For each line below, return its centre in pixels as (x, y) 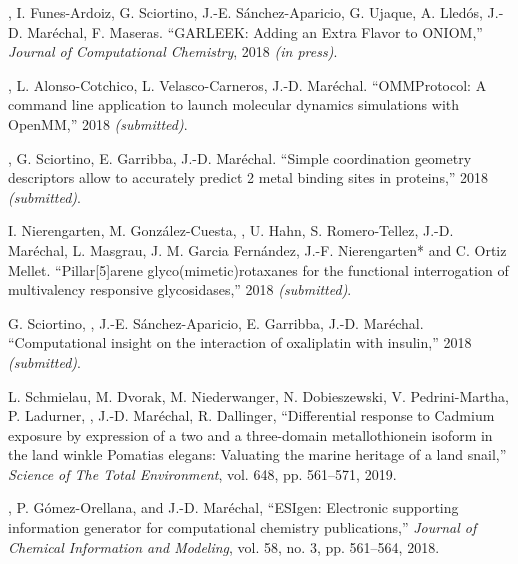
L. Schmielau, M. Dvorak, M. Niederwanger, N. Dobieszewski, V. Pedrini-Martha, (258, 395)
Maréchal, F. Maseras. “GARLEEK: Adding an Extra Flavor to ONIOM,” (255, 31)
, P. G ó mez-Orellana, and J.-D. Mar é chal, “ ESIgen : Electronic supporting (233, 507)
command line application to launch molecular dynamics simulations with (234, 104)
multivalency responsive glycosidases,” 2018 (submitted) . (180, 289)
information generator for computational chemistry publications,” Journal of (242, 527)
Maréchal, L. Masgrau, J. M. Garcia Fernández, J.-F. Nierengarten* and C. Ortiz (257, 249)
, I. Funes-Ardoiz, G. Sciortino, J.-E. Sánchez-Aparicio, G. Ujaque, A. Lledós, (245, 12)
